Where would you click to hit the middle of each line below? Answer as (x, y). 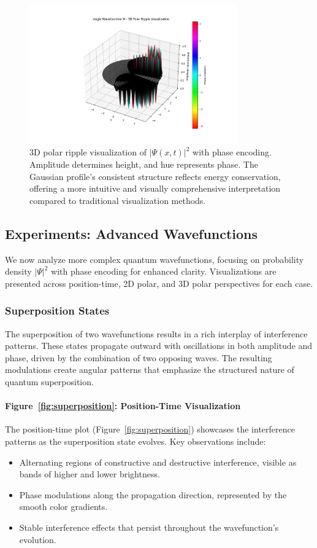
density (18, 271)
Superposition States (57, 311)
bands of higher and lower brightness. (90, 474)
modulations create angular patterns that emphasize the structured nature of (150, 370)
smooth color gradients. (63, 507)
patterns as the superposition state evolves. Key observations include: (136, 441)
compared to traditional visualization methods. (118, 200)
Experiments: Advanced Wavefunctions (132, 233)
